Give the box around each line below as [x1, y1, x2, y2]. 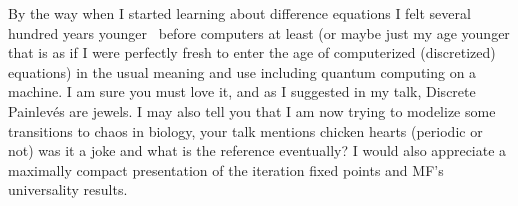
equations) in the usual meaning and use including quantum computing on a [8, 61, 477, 82]
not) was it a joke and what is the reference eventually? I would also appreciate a [8, 140, 507, 161]
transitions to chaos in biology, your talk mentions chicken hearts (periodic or [8, 120, 483, 141]
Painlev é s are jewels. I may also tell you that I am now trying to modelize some [8, 100, 496, 121]
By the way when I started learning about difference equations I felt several [8, 3, 471, 23]
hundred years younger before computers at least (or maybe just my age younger [8, 22, 510, 43]
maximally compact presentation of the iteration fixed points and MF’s [8, 159, 444, 180]
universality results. [8, 179, 128, 200]
